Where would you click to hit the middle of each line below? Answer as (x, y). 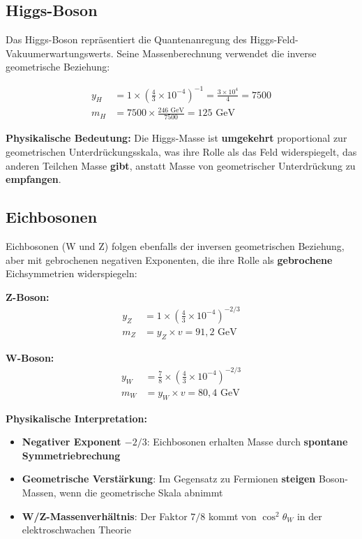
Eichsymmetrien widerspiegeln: (71, 273)
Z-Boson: (28, 296)
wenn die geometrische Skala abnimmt (141, 493)
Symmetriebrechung (71, 455)
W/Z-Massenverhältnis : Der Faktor (105, 516)
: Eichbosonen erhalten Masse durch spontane (247, 442)
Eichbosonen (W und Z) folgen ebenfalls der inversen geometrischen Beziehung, (175, 245)
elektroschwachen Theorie (76, 530)
